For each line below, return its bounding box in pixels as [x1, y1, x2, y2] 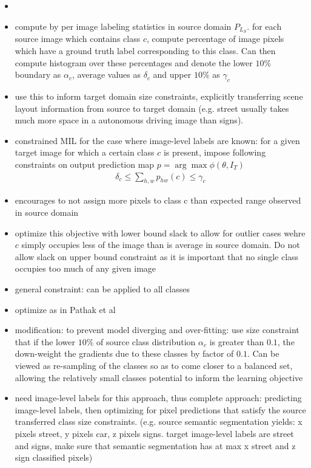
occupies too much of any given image [15, 262, 156, 275]
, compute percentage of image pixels [146, 32, 284, 45]
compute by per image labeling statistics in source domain [15, 19, 232, 32]
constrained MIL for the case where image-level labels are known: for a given [15, 134, 300, 146]
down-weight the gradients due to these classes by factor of [15, 347, 234, 360]
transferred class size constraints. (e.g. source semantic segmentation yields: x [15, 415, 303, 428]
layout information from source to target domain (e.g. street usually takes [15, 102, 289, 114]
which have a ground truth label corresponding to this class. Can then [15, 44, 276, 57]
